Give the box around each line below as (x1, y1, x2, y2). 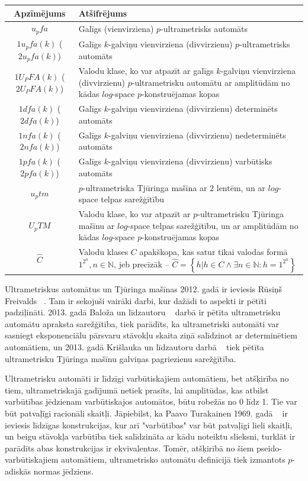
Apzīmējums (14, 7, 66, 19)
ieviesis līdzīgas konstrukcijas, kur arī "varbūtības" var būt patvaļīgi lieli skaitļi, (5, 418, 293, 431)
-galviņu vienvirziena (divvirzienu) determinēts (108, 102, 278, 115)
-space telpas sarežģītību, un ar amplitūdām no (127, 219, 299, 231)
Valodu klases (78, 246, 129, 258)
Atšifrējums (78, 7, 127, 19)
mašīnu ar (78, 219, 115, 231)
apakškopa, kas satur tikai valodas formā (139, 246, 288, 258)
